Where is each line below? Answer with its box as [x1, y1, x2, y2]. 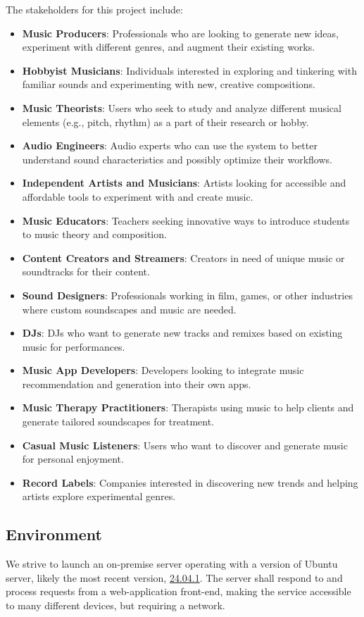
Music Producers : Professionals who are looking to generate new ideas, [22, 25, 339, 40]
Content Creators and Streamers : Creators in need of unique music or [22, 250, 345, 265]
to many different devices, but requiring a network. [6, 598, 225, 613]
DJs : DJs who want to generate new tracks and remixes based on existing [22, 325, 343, 340]
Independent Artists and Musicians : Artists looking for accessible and [22, 175, 346, 190]
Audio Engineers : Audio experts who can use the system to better [22, 138, 318, 153]
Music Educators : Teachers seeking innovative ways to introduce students [22, 213, 350, 228]
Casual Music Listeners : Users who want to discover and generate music [22, 437, 348, 452]
